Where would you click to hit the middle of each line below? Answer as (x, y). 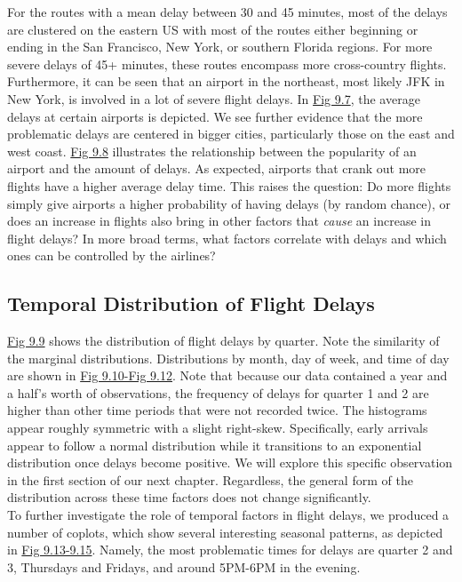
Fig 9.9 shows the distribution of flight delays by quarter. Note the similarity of (223, 341)
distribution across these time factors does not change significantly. (189, 497)
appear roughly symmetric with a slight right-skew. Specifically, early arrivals (218, 428)
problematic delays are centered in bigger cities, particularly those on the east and (231, 134)
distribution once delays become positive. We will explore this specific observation (230, 462)
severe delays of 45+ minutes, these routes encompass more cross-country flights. (227, 64)
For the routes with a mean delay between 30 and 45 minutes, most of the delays (227, 12)
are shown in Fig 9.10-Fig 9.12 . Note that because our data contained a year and (227, 375)
